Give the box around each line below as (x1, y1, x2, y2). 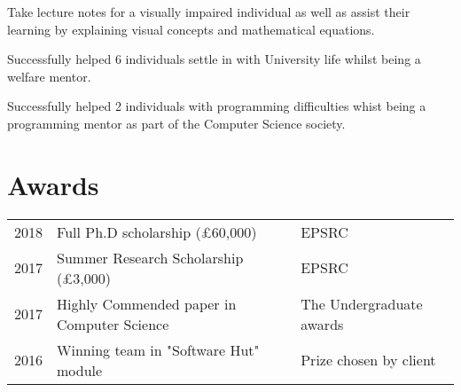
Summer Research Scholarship (57, 247, 244, 268)
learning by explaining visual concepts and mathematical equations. (7, 20, 375, 38)
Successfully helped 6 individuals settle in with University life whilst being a (7, 50, 421, 68)
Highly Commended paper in (57, 293, 237, 314)
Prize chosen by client (301, 349, 436, 371)
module (57, 359, 103, 380)
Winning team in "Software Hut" (57, 339, 260, 360)
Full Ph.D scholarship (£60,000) (57, 221, 257, 242)
